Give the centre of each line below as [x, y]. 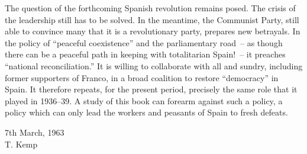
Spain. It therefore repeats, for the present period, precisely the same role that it [151, 89]
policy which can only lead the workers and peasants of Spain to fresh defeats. [146, 112]
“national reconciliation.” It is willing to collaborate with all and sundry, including [154, 65]
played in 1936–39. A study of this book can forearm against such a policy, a [144, 100]
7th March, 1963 [35, 132]
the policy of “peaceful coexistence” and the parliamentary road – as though [144, 42]
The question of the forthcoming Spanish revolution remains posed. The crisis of [150, 8]
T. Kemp [21, 144]
